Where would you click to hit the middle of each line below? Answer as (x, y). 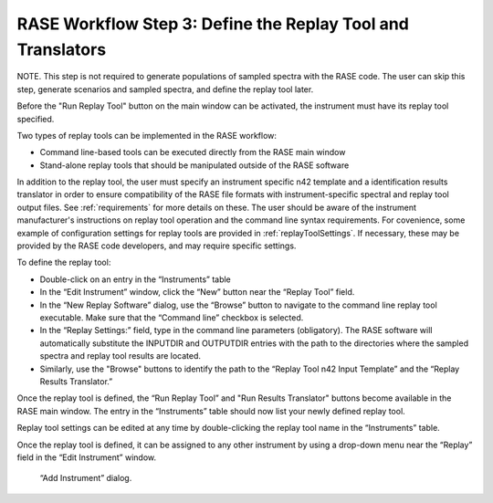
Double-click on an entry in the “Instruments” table (136, 279)
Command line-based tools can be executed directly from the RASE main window (193, 152)
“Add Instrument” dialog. (86, 478)
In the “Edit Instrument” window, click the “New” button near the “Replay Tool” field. (197, 292)
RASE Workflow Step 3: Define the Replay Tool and (213, 24)
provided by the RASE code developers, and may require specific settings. (157, 246)
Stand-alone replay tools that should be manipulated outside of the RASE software (194, 165)
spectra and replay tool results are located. (120, 356)
